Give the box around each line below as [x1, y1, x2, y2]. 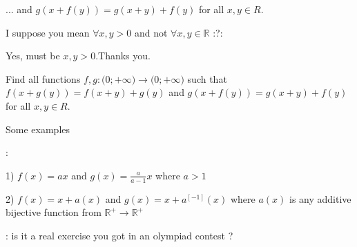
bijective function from [6, 205, 102, 219]
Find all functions [6, 71, 81, 86]
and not [134, 25, 168, 39]
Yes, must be [6, 48, 60, 63]
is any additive [289, 191, 351, 206]
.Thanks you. [95, 48, 151, 63]
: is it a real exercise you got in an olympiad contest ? [6, 228, 233, 242]
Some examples [6, 121, 70, 136]
